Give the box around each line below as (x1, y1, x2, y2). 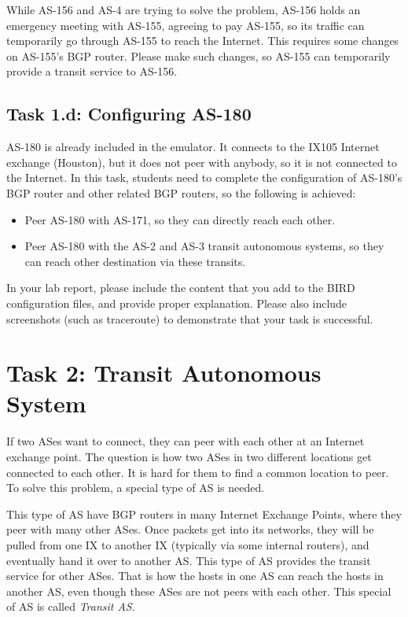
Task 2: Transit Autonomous (6, 357, 322, 389)
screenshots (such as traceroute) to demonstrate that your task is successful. (6, 310, 373, 327)
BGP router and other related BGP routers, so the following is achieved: (6, 184, 356, 201)
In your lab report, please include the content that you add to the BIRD (6, 279, 355, 296)
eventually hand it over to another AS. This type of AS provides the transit (6, 552, 371, 568)
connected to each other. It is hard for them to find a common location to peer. (6, 464, 389, 480)
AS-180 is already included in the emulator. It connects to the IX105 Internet (6, 139, 380, 155)
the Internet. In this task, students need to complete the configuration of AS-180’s (6, 169, 402, 186)
